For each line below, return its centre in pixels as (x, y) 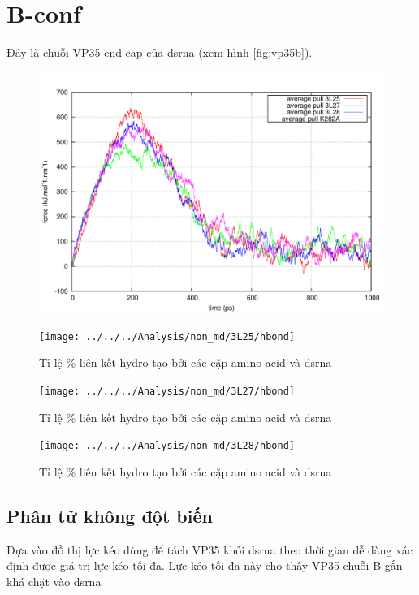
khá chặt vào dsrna (54, 581)
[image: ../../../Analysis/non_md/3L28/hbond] (167, 446)
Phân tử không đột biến (110, 515)
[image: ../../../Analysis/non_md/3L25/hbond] (167, 336)
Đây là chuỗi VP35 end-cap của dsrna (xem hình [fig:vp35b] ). (160, 52)
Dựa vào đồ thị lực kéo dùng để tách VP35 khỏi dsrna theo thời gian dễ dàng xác (209, 549)
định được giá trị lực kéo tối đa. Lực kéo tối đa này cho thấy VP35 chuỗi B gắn (205, 565)
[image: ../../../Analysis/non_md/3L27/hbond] (167, 392)
